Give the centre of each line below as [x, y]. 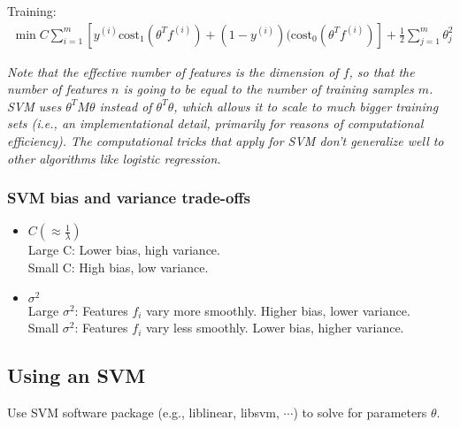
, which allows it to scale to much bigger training [306, 106]
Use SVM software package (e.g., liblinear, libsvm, [143, 412]
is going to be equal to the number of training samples [268, 89]
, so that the [382, 71]
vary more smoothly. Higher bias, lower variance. [278, 310]
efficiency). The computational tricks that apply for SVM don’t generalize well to [226, 141]
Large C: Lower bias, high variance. [124, 250]
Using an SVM [77, 375]
